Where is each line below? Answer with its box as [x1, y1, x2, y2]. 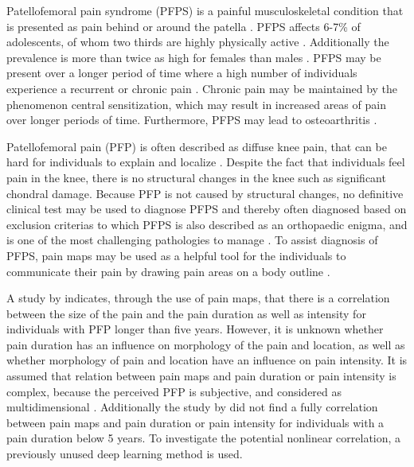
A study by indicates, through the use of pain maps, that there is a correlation [6, 290, 390, 306]
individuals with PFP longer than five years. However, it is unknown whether [6, 321, 384, 337]
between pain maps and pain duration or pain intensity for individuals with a [6, 414, 385, 430]
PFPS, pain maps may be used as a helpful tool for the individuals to [6, 247, 346, 263]
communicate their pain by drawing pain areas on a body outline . [6, 263, 330, 279]
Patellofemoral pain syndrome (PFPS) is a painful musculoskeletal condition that [6, 2, 404, 18]
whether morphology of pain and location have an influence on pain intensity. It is [6, 352, 408, 368]
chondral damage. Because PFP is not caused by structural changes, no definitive [6, 185, 404, 201]
